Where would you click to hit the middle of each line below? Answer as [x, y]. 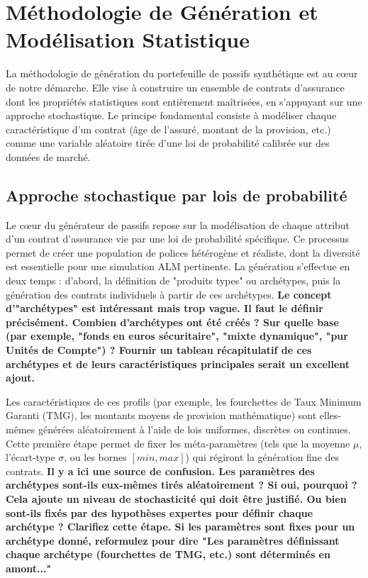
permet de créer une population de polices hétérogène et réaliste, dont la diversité [183, 252]
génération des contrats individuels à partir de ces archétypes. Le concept [169, 294]
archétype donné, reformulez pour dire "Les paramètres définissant [173, 540]
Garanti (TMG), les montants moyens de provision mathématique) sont [161, 415]
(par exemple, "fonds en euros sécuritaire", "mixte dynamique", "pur [177, 336]
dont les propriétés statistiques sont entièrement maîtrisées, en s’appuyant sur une [184, 101]
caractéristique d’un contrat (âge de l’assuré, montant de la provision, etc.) [168, 129]
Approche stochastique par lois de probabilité [177, 195]
